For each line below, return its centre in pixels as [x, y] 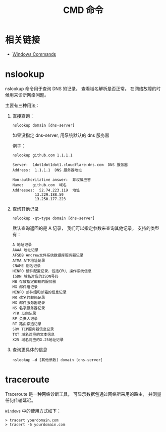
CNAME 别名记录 [27, 266]
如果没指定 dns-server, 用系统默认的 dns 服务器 [61, 135]
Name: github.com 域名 [39, 185]
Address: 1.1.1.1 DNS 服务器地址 [47, 170]
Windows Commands [34, 54]
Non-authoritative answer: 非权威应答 [52, 179]
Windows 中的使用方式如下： [33, 411]
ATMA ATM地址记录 [29, 260]
